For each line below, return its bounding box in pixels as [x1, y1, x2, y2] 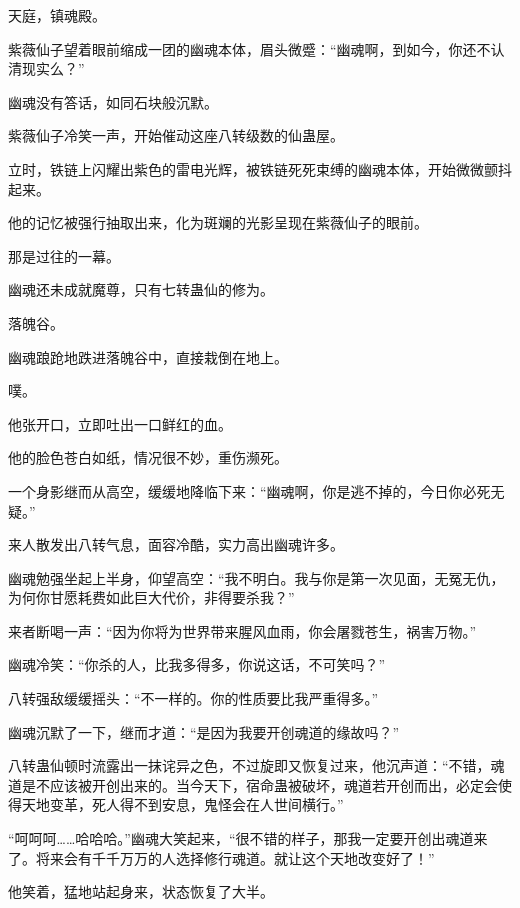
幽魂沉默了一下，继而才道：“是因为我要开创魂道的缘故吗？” [8, 721, 400, 742]
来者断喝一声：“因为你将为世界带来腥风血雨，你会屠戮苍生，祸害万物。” [8, 620, 477, 641]
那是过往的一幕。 [8, 245, 120, 266]
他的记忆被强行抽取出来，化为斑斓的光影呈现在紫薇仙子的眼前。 [8, 212, 428, 233]
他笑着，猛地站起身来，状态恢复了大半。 [8, 881, 274, 902]
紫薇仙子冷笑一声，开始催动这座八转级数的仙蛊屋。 [8, 125, 344, 146]
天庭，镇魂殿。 [8, 5, 106, 25]
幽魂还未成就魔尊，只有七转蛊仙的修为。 [8, 279, 274, 300]
